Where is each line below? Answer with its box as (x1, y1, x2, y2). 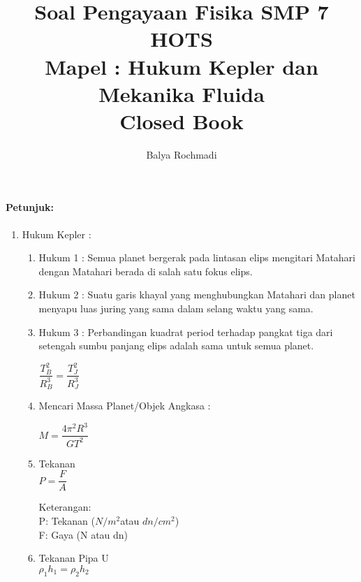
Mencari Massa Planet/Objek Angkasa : (38, 398, 211, 413)
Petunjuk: (6, 200, 54, 214)
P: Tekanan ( (38, 513, 95, 528)
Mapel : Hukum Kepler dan (45, 52, 318, 80)
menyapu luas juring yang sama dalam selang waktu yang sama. (38, 301, 314, 316)
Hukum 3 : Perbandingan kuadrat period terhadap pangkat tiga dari (38, 324, 333, 339)
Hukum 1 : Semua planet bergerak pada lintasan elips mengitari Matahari (38, 250, 355, 265)
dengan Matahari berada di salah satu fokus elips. (38, 263, 253, 278)
